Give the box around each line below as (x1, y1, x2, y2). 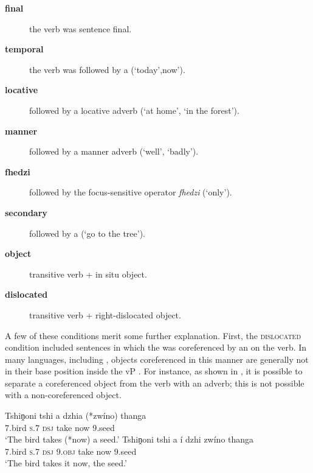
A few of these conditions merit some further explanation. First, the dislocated (5, 329, 301, 342)
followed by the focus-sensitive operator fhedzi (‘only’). (29, 186, 232, 198)
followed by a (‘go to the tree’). (29, 226, 145, 239)
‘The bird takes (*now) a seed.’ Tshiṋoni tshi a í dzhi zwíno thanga (5, 433, 254, 446)
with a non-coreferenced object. (5, 388, 122, 401)
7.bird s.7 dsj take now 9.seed (5, 421, 115, 433)
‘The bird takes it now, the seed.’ (5, 457, 127, 469)
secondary (5, 206, 47, 219)
